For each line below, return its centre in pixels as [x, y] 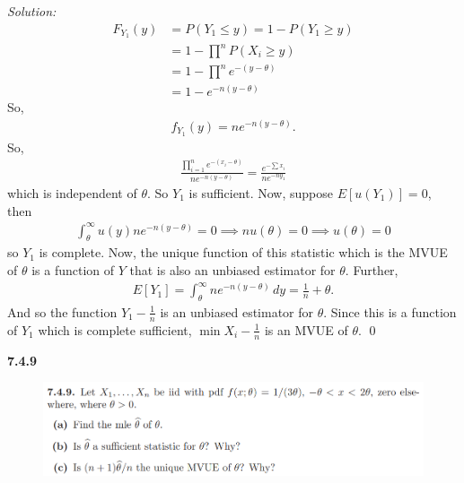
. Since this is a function [390, 311]
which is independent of [72, 192]
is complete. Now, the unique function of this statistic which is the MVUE [243, 252]
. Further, [372, 270]
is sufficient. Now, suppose [261, 192]
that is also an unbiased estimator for [232, 270]
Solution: [32, 11]
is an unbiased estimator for [237, 311]
